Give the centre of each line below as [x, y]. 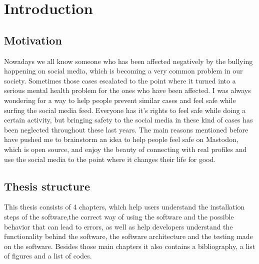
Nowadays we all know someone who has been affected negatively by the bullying [128, 61]
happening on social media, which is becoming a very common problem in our [123, 71]
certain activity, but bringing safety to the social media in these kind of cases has [128, 120]
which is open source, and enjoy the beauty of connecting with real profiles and [125, 149]
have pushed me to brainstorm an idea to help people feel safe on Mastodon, [121, 139]
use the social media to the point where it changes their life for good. [110, 159]
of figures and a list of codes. [48, 256]
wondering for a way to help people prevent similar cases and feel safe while [120, 100]
